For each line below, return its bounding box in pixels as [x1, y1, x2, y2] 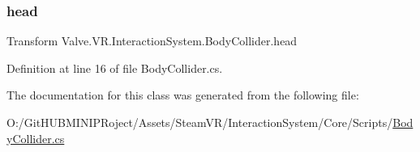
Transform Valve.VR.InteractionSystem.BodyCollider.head [6, 32, 298, 49]
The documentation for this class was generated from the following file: [6, 87, 359, 103]
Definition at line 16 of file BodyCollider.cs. [6, 59, 223, 76]
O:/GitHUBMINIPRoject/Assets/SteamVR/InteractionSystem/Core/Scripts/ [6, 114, 393, 130]
